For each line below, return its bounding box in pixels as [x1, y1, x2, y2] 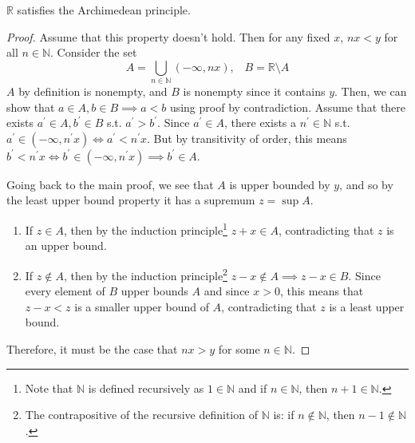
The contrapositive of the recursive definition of [25, 406, 258, 423]
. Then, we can [334, 83, 407, 100]
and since [204, 283, 250, 299]
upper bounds [121, 283, 188, 299]
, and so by [339, 176, 393, 192]
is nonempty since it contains [183, 83, 326, 100]
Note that [25, 379, 73, 396]
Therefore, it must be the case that [6, 340, 178, 357]
